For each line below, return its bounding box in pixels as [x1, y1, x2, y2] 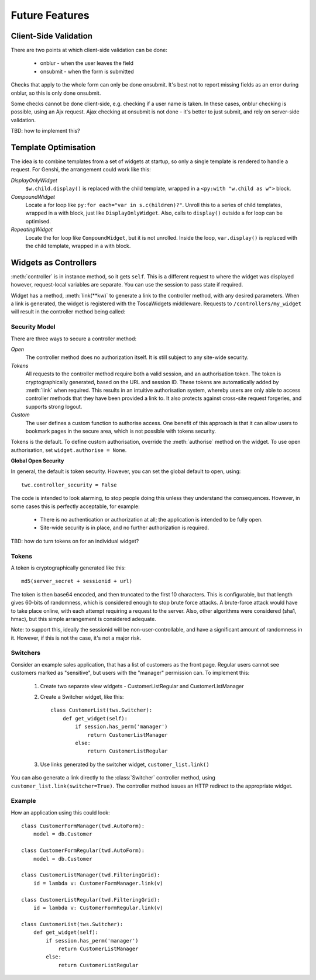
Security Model [11, 323, 56, 331]
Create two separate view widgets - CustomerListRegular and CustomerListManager [40, 682, 244, 689]
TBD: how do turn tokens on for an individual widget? [11, 537, 139, 544]
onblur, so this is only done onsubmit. [11, 89, 101, 96]
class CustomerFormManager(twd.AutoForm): [21, 823, 145, 830]
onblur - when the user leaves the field [40, 60, 134, 67]
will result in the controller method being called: [11, 308, 126, 315]
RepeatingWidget [11, 226, 53, 233]
